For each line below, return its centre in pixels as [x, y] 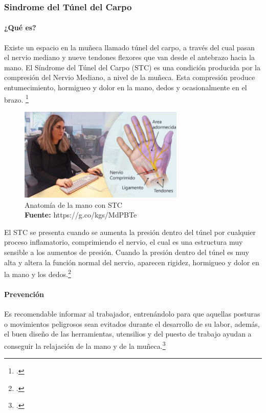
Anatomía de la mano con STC [73, 204]
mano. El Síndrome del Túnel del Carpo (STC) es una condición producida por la [132, 67]
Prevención [24, 294]
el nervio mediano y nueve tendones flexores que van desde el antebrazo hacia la [129, 57]
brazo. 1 [16, 99]
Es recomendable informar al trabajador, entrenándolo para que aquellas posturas [132, 314]
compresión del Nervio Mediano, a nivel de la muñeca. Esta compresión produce [130, 77]
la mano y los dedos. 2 [38, 273]
